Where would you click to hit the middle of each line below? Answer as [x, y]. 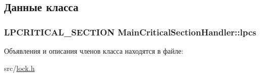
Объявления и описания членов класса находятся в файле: [94, 51]
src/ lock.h [20, 68]
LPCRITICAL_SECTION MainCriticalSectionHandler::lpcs [130, 32]
